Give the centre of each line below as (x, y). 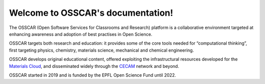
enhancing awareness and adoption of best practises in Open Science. (81, 34)
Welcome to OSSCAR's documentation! (91, 13)
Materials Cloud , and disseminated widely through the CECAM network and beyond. (94, 66)
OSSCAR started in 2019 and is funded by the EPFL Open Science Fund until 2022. (93, 75)
